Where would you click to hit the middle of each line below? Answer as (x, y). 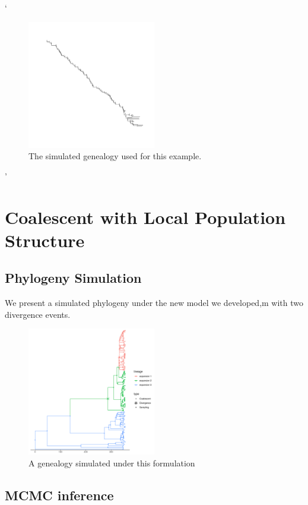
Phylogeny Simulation (73, 278)
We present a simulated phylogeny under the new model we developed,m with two (154, 303)
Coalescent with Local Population (145, 217)
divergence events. (38, 314)
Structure (45, 240)
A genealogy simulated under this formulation (112, 463)
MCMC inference (59, 495)
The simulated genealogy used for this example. (115, 156)
